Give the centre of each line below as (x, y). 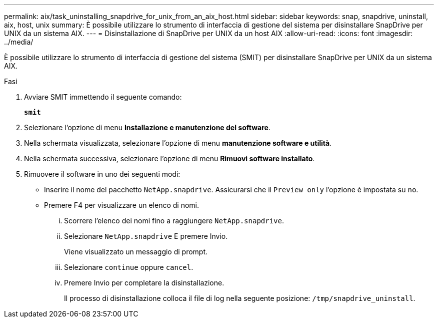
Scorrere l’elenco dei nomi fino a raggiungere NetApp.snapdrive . (174, 221)
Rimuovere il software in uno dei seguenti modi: (102, 174)
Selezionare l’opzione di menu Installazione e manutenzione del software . (147, 127)
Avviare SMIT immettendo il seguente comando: (103, 97)
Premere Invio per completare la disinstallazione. (144, 283)
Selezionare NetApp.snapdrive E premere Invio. (146, 236)
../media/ (19, 42)
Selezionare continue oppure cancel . (129, 267)
